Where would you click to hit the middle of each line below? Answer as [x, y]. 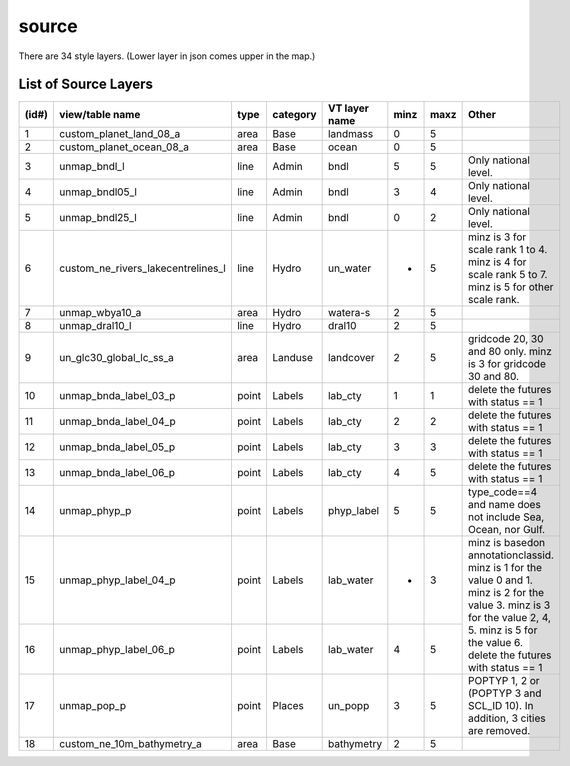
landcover [351, 358]
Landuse [293, 358]
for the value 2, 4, [509, 618]
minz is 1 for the [505, 568]
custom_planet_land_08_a [120, 134]
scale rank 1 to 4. [507, 250]
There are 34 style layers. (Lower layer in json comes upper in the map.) [167, 56]
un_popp [348, 706]
